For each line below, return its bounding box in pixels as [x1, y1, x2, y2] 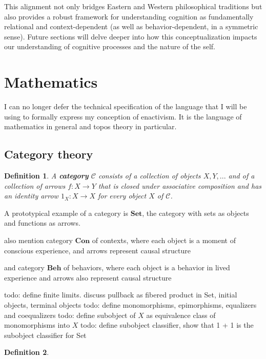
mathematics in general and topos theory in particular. [4, 121, 177, 132]
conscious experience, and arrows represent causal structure [4, 245, 191, 255]
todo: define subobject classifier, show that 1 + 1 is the [80, 320, 254, 330]
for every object [97, 190, 147, 201]
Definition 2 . [4, 347, 49, 357]
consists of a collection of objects [98, 170, 201, 181]
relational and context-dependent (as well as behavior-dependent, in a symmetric [4, 21, 258, 32]
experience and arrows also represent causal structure [4, 272, 172, 283]
